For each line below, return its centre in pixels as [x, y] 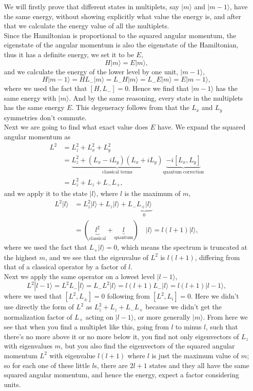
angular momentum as [37, 136]
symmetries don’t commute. [45, 117]
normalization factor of [38, 316]
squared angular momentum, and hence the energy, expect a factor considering [122, 375]
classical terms [117, 172]
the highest [20, 257]
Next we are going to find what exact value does [76, 127]
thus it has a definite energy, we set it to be [69, 54]
